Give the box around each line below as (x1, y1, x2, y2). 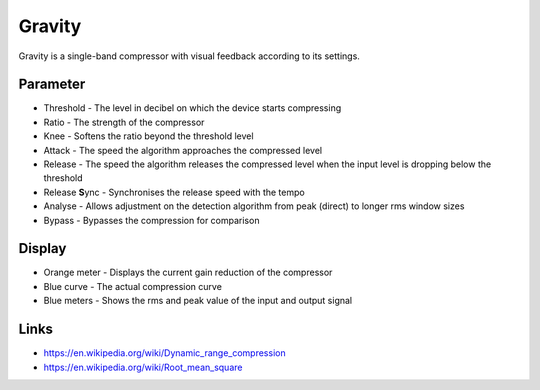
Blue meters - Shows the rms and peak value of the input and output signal (43, 295, 353, 307)
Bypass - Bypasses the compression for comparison (43, 214, 260, 226)
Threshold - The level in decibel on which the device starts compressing (43, 102, 342, 114)
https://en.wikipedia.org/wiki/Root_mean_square (43, 361, 243, 373)
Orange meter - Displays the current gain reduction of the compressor (43, 266, 333, 279)
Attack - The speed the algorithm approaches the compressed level (43, 144, 323, 156)
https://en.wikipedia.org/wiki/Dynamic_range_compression (43, 347, 286, 359)
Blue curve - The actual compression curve (43, 280, 222, 292)
